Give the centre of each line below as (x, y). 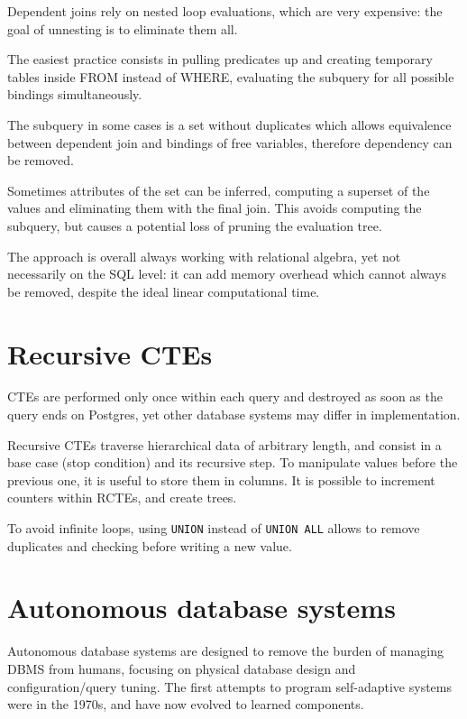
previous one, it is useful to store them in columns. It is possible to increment (221, 479)
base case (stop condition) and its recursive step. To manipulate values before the (233, 462)
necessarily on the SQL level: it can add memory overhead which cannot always (227, 274)
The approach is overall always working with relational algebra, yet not (204, 256)
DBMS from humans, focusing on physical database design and (182, 668)
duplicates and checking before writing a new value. (150, 545)
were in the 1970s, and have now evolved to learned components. (186, 704)
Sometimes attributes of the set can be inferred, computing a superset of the (219, 190)
